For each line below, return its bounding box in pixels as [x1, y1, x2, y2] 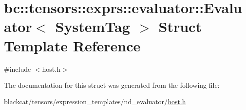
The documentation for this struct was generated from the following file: [4, 80, 220, 90]
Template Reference [4, 35, 141, 55]
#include [4, 63, 31, 74]
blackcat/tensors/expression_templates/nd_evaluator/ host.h [4, 96, 186, 106]
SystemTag [55, 16, 130, 36]
